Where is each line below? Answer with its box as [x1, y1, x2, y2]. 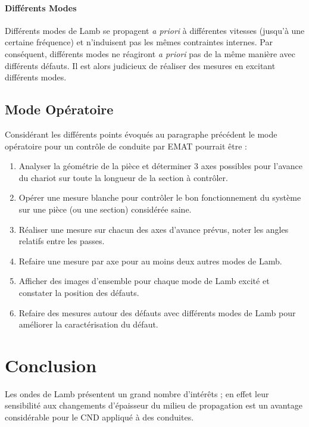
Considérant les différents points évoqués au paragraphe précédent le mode [5, 127, 277, 140]
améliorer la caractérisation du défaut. [18, 318, 158, 331]
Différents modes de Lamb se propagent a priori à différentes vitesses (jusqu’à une [5, 24, 305, 36]
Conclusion [5, 353, 97, 377]
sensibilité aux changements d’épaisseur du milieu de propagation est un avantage [5, 399, 302, 412]
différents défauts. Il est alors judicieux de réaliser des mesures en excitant [5, 59, 276, 71]
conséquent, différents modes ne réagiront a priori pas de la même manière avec [5, 47, 295, 60]
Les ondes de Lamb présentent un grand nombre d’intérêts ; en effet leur [5, 387, 269, 400]
